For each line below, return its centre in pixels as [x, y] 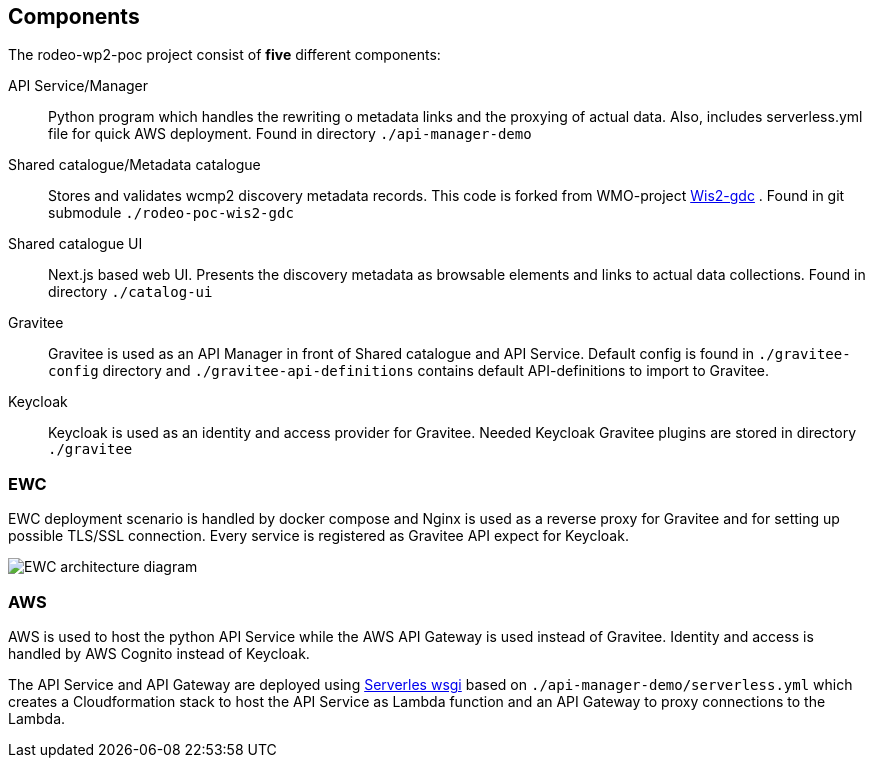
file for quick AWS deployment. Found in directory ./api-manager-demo [290, 134]
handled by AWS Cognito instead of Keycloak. [159, 653]
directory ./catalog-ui [130, 292]
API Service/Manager [78, 86]
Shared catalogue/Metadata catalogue [134, 165]
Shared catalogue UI [75, 244]
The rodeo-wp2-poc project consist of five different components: [224, 55]
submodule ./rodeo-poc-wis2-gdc [171, 213]
